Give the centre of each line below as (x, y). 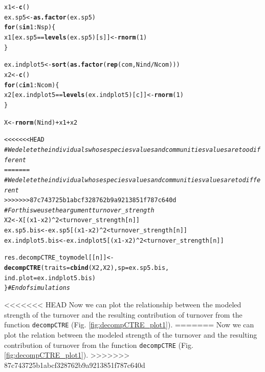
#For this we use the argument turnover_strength (79, 210)
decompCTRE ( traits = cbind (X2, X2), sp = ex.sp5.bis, (87, 268)
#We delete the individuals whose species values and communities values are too (127, 150)
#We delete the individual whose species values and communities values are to (123, 180)
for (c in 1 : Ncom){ (32, 85)
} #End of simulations (37, 288)
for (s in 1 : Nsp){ (30, 27)
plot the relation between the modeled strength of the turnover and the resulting (131, 334)
